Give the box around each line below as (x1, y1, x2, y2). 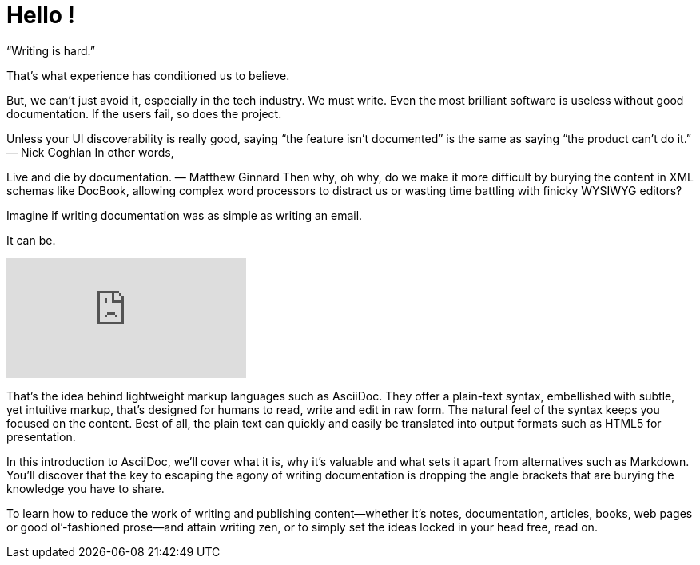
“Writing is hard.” (6, 43, 95, 58)
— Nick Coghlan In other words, (6, 145, 174, 159)
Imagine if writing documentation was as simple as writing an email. (6, 208, 363, 222)
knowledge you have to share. (6, 481, 165, 495)
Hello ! (6, 2, 76, 29)
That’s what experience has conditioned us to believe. (6, 68, 290, 82)
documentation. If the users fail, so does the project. (6, 106, 282, 121)
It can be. (6, 233, 56, 247)
